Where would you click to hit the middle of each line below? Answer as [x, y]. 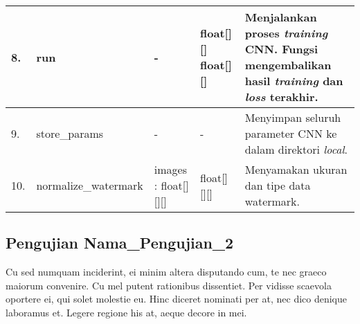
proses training [286, 33]
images [170, 169]
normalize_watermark [90, 185]
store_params [70, 133]
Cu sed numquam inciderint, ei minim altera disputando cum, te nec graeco [166, 272]
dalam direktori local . [296, 149]
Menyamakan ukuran [296, 169]
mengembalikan [288, 65]
